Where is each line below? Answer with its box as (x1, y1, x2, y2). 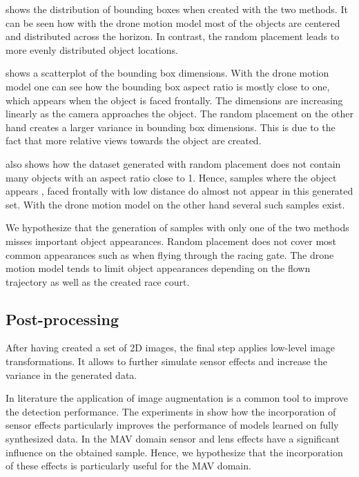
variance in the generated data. (6, 367, 137, 382)
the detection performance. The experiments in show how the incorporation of (6, 404, 336, 418)
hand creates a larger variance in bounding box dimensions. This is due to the (6, 119, 336, 134)
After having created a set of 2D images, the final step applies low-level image (6, 340, 335, 355)
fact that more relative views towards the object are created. (6, 133, 262, 148)
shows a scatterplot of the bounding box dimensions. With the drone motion (6, 66, 329, 80)
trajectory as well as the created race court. (6, 274, 190, 289)
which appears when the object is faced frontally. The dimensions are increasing (6, 93, 343, 107)
